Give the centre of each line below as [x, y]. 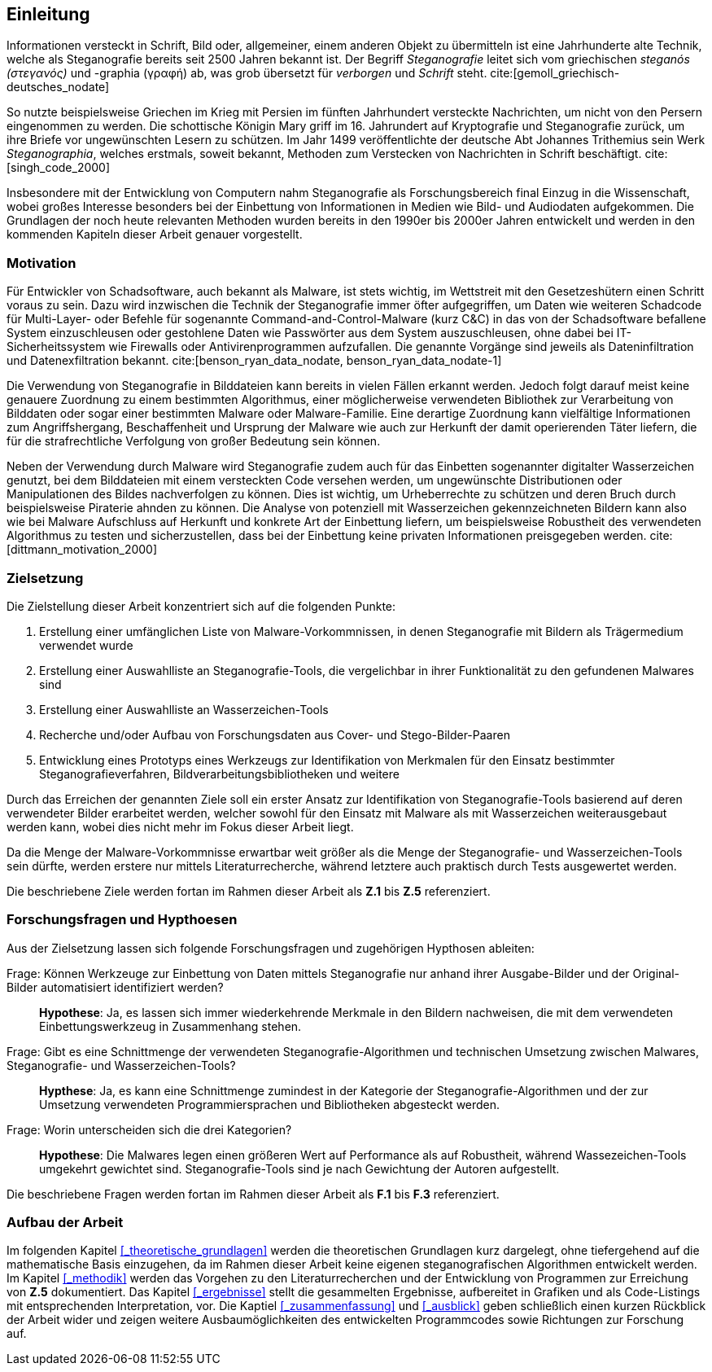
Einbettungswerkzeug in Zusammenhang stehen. [170, 1026]
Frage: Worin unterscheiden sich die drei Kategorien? [149, 1129]
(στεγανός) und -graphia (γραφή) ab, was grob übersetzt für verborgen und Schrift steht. [247, 73]
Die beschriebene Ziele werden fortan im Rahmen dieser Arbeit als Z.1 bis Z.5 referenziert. [249, 891]
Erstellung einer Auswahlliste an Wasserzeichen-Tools [184, 709]
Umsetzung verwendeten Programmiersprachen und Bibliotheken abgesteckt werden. [270, 1104]
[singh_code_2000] [59, 168]
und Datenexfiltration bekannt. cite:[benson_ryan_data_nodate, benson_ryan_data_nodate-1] [254, 361]
